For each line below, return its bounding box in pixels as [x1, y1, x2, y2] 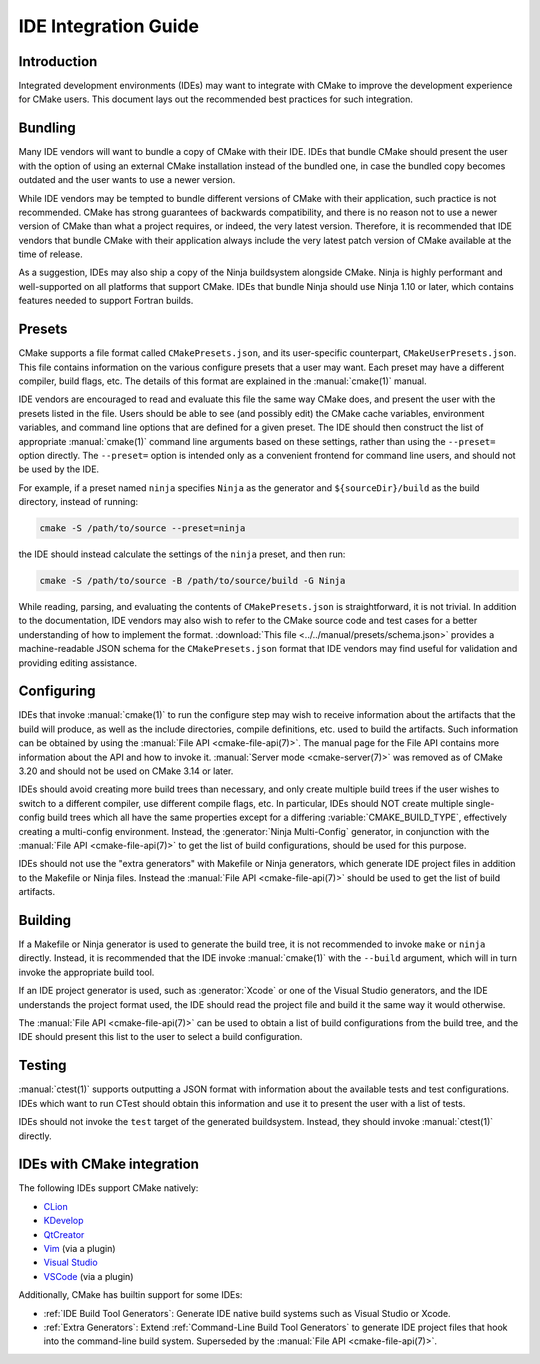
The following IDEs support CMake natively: [18, 1182, 199, 1194]
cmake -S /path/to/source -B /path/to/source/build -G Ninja [39, 575, 346, 587]
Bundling [18, 120, 77, 137]
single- [465, 797, 495, 809]
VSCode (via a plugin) [43, 1270, 134, 1282]
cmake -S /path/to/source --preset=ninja [39, 523, 246, 534]
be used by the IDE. [18, 463, 100, 475]
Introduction [18, 53, 98, 70]
